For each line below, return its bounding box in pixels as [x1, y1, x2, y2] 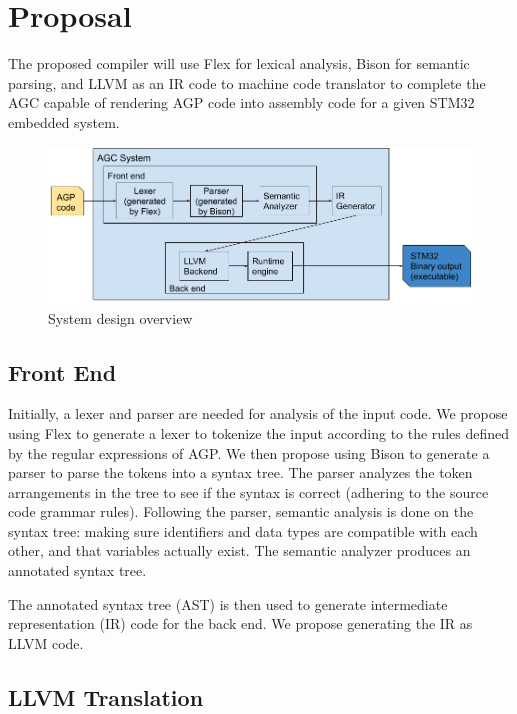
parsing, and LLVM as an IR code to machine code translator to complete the [8, 72, 486, 93]
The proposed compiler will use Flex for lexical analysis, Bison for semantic [8, 53, 470, 74]
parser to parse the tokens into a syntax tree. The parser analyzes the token [8, 462, 473, 483]
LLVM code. [8, 632, 84, 653]
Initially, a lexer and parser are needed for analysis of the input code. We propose [8, 403, 508, 424]
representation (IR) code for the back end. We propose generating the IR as [8, 613, 473, 634]
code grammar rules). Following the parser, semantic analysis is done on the [8, 501, 474, 522]
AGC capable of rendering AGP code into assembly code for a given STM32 [8, 92, 475, 113]
